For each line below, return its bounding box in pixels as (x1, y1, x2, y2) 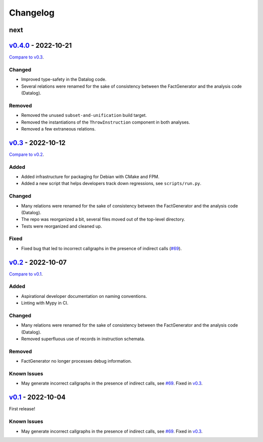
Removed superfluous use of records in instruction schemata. (21, 336, 146, 342)
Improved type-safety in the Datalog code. (21, 76, 107, 82)
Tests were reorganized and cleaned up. (21, 223, 102, 229)
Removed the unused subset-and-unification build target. (21, 112, 147, 118)
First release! (9, 406, 36, 412)
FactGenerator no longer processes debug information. (21, 358, 132, 364)
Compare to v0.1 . (9, 271, 43, 277)
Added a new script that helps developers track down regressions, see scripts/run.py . (21, 181, 202, 186)
